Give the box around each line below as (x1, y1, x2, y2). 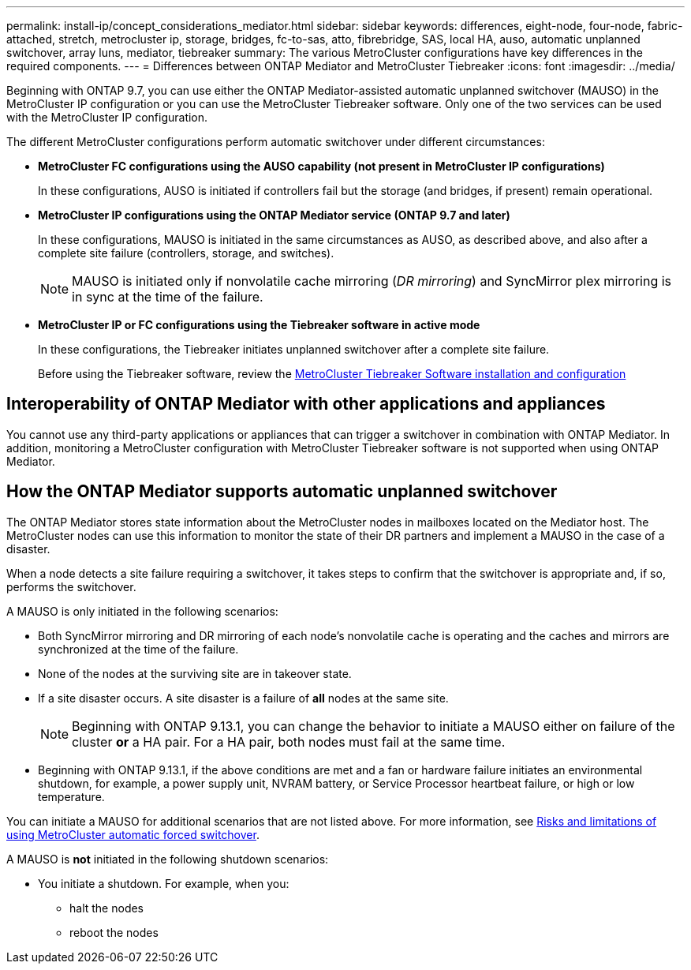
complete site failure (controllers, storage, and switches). (38, 246, 334, 260)
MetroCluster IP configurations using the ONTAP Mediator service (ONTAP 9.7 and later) (38, 208, 510, 222)
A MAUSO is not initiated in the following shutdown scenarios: (6, 852, 329, 866)
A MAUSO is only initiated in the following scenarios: (6, 604, 278, 618)
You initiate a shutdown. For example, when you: (38, 876, 289, 890)
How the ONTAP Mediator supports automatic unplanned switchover (6, 481, 558, 502)
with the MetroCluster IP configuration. (6, 110, 208, 124)
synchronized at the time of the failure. (38, 642, 239, 656)
